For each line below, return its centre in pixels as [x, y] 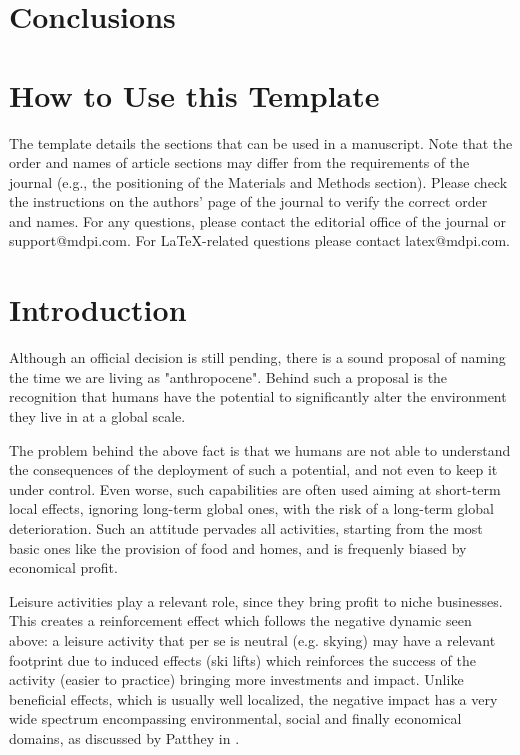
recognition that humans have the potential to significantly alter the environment [258, 396]
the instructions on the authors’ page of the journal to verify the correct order [248, 201]
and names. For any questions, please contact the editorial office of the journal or [257, 220]
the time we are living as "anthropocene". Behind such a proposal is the [228, 376]
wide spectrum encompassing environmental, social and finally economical [235, 718]
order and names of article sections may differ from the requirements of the [239, 162]
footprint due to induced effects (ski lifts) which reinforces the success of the [242, 659]
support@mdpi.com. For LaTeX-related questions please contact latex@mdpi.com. [259, 240]
